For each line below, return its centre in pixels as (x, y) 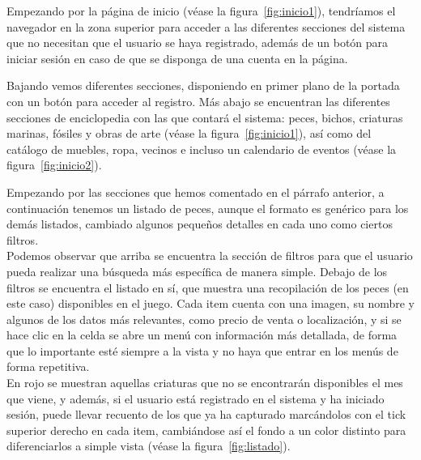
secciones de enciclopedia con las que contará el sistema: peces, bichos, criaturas (205, 117)
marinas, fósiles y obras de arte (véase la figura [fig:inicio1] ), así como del (189, 133)
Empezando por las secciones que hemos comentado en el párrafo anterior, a (196, 192)
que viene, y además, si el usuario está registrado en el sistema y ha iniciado (196, 398)
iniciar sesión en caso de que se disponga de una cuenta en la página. (177, 58)
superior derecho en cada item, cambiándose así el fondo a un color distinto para (206, 430)
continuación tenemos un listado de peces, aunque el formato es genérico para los (208, 208)
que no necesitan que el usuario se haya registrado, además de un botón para (198, 43)
